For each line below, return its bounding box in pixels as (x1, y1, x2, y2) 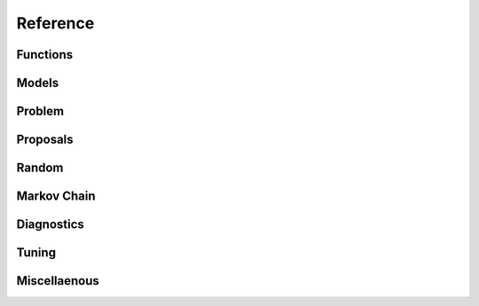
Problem (16, 104, 65, 119)
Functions (16, 47, 74, 62)
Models (16, 75, 59, 90)
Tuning (16, 245, 57, 261)
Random (16, 161, 64, 176)
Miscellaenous (16, 273, 99, 288)
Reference (16, 13, 95, 33)
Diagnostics (16, 217, 84, 232)
